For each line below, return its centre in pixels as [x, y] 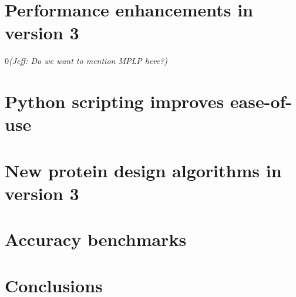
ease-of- [261, 101]
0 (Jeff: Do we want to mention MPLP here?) [86, 61]
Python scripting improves [115, 101]
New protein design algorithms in [143, 170]
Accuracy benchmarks [96, 239]
